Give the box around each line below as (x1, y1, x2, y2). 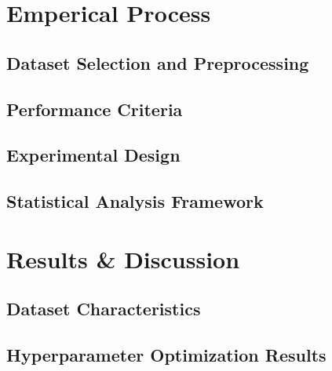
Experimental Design (6, 143, 181, 167)
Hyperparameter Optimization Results (6, 343, 327, 367)
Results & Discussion (6, 242, 240, 275)
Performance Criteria (6, 96, 183, 121)
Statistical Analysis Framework (6, 189, 264, 213)
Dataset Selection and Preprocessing (6, 50, 309, 75)
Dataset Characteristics (6, 296, 201, 321)
